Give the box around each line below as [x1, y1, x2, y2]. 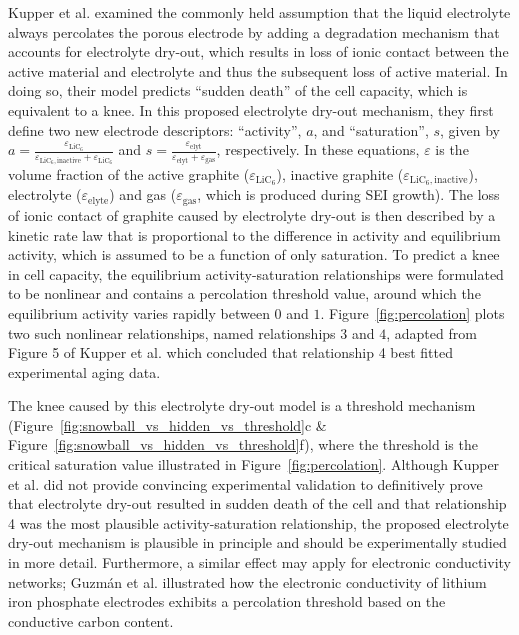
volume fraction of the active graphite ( [8, 163, 250, 184]
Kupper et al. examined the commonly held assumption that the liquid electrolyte [8, 2, 511, 22]
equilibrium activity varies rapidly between [8, 302, 270, 323]
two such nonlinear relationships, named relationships [8, 322, 336, 343]
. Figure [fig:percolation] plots [320, 302, 505, 323]
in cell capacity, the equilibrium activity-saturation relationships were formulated [8, 263, 504, 284]
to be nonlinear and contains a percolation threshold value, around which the [8, 283, 481, 304]
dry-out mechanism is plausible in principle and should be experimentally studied [8, 532, 507, 553]
